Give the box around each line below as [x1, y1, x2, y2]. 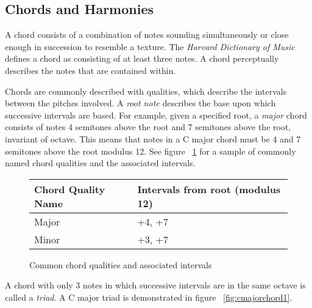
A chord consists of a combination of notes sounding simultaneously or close [5, 28, 289, 41]
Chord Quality [34, 182, 105, 196]
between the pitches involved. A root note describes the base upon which [5, 97, 276, 109]
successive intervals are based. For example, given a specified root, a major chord [5, 108, 307, 121]
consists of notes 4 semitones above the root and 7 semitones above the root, [5, 120, 291, 133]
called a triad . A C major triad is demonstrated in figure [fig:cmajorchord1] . [5, 290, 292, 303]
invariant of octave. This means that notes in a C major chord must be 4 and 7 [5, 132, 301, 145]
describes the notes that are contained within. [5, 64, 176, 76]
